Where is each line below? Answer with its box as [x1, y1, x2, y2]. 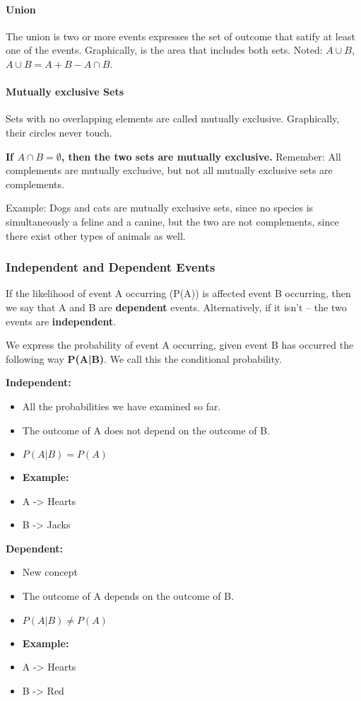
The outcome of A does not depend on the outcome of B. [22, 422, 271, 437]
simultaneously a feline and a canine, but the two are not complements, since [6, 214, 339, 228]
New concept [22, 564, 78, 579]
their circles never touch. [6, 124, 112, 139]
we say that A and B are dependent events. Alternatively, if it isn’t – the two [6, 299, 347, 314]
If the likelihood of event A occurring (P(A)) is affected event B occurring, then [6, 286, 351, 301]
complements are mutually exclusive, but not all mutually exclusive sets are [6, 163, 333, 178]
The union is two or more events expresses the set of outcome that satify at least [6, 28, 355, 43]
